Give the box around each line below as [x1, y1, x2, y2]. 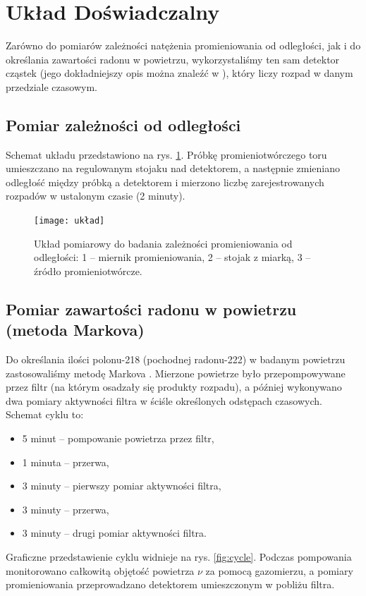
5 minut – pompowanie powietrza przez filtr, [22, 431, 214, 446]
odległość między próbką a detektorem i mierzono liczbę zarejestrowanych [6, 174, 324, 189]
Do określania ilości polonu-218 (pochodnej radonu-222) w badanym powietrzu [6, 352, 346, 367]
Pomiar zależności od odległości [6, 114, 241, 135]
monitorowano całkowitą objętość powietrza [6, 563, 195, 578]
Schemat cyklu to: [6, 407, 84, 422]
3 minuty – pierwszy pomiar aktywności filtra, [22, 478, 221, 493]
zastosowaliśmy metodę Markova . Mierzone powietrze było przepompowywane [6, 365, 346, 380]
